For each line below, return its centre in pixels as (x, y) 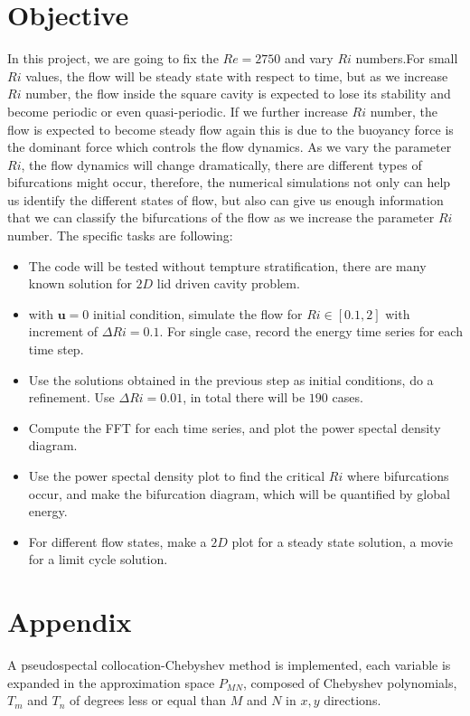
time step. (56, 349)
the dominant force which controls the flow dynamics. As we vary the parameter (230, 147)
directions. (352, 700)
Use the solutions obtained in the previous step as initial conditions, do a (231, 379)
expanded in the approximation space (111, 682)
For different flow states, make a (117, 541)
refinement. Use (71, 397)
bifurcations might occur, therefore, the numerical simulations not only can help (229, 182)
